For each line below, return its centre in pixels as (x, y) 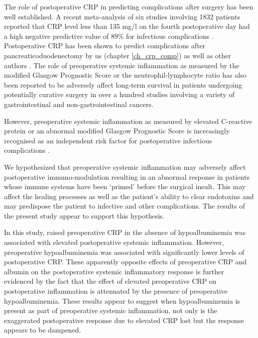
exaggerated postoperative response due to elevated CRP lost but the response (124, 320)
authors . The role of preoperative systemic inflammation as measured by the (122, 65)
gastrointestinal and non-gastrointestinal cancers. (79, 104)
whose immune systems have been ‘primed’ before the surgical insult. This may (125, 186)
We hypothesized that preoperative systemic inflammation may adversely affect (125, 167)
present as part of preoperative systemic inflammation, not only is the (111, 310)
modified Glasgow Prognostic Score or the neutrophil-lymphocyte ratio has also (125, 75)
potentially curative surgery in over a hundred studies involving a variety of (119, 94)
